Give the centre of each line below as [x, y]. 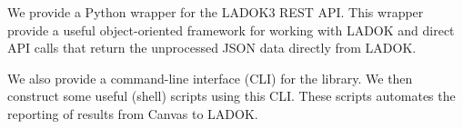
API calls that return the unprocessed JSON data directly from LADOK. [212, 48]
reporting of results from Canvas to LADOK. [133, 113]
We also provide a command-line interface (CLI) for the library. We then [210, 78]
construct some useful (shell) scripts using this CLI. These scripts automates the [231, 96]
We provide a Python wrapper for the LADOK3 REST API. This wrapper [216, 12]
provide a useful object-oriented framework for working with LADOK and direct [231, 30]
